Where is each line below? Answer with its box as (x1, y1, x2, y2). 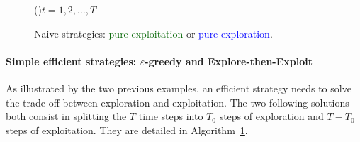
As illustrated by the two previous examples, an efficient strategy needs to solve (6, 80, 351, 95)
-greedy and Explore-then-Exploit (145, 53, 313, 68)
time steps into (138, 109, 203, 124)
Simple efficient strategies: (6, 53, 137, 68)
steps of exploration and (219, 109, 324, 124)
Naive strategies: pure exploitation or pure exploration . (34, 26, 273, 40)
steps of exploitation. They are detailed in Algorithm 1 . (6, 122, 248, 137)
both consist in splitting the (6, 109, 127, 124)
